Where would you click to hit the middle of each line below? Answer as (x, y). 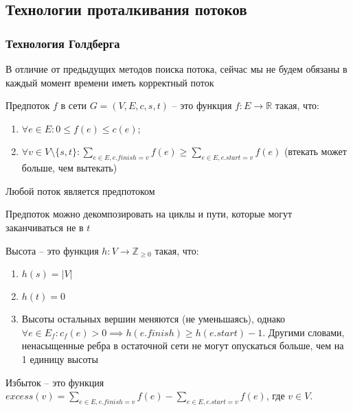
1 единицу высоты (60, 359)
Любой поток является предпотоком (80, 190)
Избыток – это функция (55, 382)
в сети (73, 105)
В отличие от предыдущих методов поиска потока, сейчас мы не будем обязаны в (176, 69)
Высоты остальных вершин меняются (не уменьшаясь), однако (153, 319)
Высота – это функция (52, 250)
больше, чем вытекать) (69, 168)
